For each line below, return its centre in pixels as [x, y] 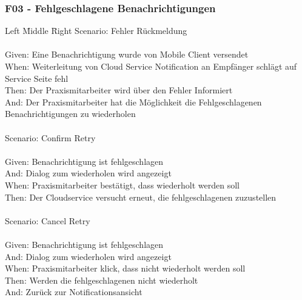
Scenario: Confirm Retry [50, 137]
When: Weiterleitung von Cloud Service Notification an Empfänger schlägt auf [151, 66]
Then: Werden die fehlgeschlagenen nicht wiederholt [102, 280]
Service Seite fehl [37, 78]
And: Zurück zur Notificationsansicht [74, 292]
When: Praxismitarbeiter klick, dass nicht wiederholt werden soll [125, 268]
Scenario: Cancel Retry [48, 220]
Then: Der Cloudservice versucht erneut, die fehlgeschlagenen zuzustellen [141, 197]
